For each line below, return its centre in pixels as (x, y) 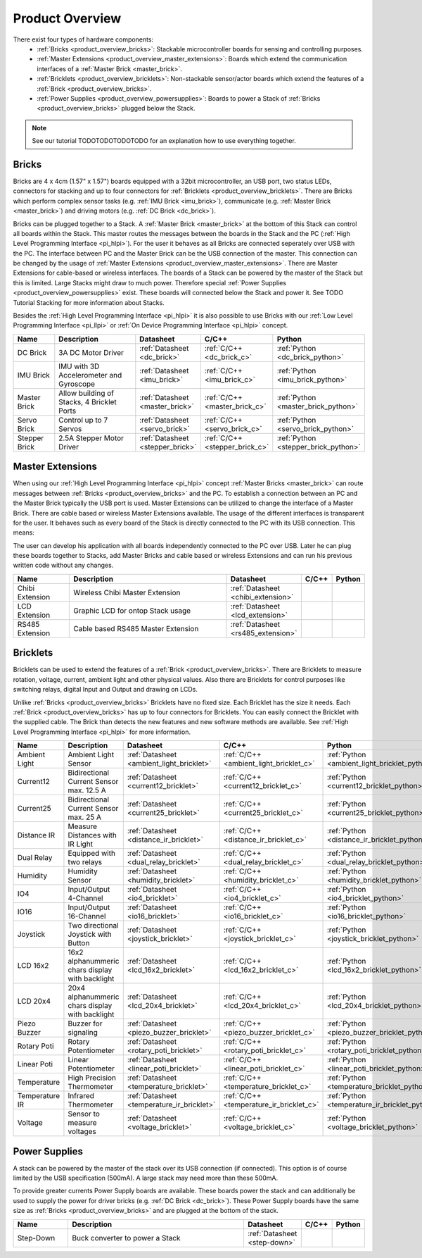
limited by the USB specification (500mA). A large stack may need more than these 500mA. (145, 1178)
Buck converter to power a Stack (126, 1238)
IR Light (81, 844)
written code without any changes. (63, 565)
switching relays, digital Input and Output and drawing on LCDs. (105, 690)
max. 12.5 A (87, 790)
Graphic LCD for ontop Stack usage (132, 611)
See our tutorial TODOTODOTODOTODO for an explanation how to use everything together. (164, 141)
